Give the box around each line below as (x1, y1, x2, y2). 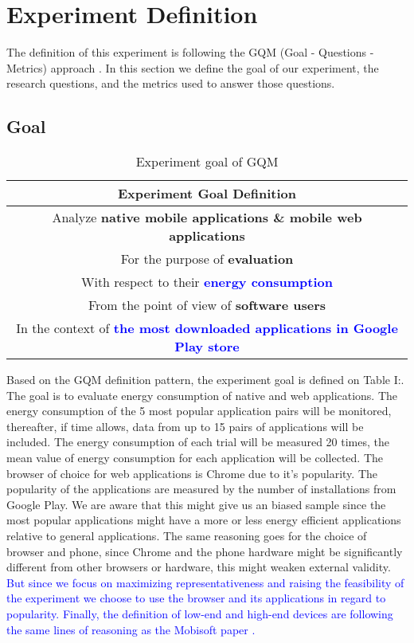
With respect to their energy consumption (81, 272, 333, 292)
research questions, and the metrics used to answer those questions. (6, 75, 335, 92)
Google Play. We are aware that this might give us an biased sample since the (6, 496, 386, 512)
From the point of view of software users (88, 296, 326, 315)
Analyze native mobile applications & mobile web (52, 208, 362, 227)
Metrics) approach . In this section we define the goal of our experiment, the (6, 59, 379, 76)
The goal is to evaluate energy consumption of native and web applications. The (6, 386, 398, 403)
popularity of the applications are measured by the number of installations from (6, 480, 396, 497)
